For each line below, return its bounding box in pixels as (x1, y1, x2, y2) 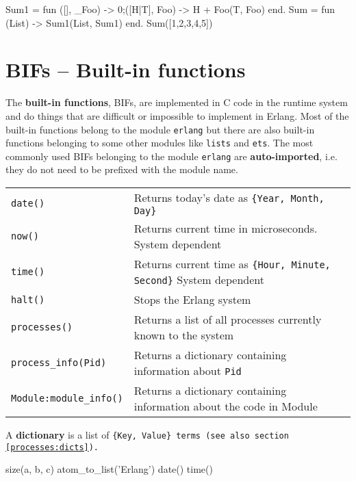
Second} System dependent (133, 272, 264, 288)
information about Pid (133, 363, 242, 379)
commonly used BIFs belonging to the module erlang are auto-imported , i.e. (5, 148, 338, 163)
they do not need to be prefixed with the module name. (5, 162, 238, 177)
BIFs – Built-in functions (5, 55, 246, 83)
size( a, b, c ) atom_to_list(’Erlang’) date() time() (5, 462, 213, 476)
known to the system (133, 327, 234, 343)
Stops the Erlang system (133, 291, 251, 308)
